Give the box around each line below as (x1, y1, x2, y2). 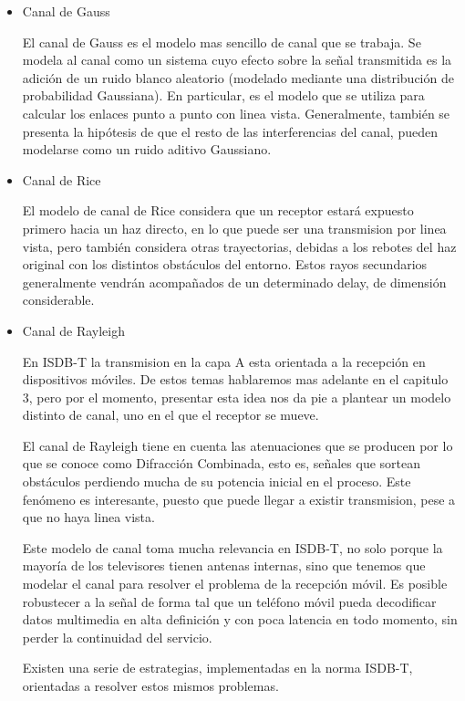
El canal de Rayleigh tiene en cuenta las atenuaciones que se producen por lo (22, 435, 453, 455)
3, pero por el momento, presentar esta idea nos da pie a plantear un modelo (22, 387, 451, 406)
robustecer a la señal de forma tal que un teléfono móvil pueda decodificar (22, 591, 437, 611)
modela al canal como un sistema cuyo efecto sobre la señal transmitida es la (22, 50, 452, 69)
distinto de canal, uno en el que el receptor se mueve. (22, 405, 319, 424)
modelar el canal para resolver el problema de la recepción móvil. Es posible (22, 574, 448, 593)
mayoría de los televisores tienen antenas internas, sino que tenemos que (22, 556, 426, 575)
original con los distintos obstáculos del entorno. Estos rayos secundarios (22, 255, 428, 274)
